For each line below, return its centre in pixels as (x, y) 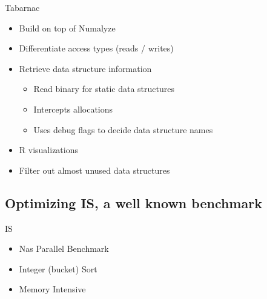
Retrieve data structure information (85, 68)
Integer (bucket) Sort (58, 268)
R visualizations (48, 150)
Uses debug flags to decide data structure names (123, 129)
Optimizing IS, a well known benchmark (133, 202)
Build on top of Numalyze (67, 28)
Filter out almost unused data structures (94, 170)
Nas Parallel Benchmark (64, 248)
